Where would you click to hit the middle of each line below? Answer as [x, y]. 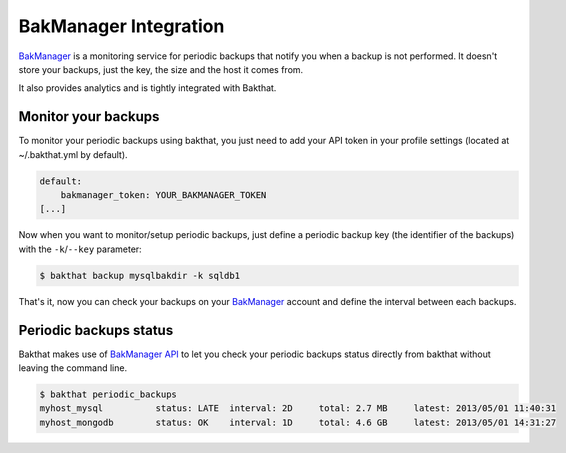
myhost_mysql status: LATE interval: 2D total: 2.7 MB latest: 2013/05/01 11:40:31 [298, 408]
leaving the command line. [73, 368]
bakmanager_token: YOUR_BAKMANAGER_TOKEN [163, 195]
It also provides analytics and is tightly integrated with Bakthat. [147, 88]
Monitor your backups [89, 116]
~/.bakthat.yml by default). [73, 154]
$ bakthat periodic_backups [108, 394]
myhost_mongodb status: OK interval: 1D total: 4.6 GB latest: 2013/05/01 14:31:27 [298, 422]
